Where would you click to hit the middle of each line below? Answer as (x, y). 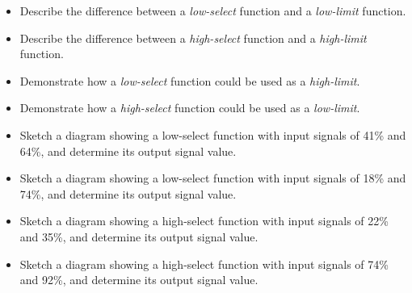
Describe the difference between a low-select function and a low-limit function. (213, 10)
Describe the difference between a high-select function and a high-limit (193, 38)
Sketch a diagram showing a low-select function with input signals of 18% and (213, 178)
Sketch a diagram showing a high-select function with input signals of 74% (204, 264)
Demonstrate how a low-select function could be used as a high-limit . (190, 80)
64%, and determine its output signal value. (128, 151)
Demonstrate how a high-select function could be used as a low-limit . (190, 108)
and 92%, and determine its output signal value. (139, 280)
